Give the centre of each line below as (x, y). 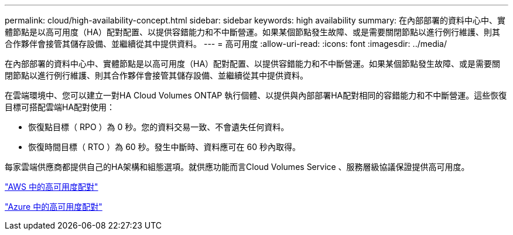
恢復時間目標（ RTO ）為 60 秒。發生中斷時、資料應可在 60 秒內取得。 (164, 147)
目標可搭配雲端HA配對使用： (60, 107)
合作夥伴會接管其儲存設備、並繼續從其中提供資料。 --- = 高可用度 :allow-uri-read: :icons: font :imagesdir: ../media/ (226, 44)
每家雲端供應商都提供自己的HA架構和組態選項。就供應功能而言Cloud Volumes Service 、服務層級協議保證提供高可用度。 (237, 167)
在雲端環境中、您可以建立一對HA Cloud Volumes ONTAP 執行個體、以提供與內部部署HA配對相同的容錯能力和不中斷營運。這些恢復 (256, 95)
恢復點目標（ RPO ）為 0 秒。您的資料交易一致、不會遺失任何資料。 (159, 127)
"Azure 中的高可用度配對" (54, 207)
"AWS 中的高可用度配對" (52, 187)
